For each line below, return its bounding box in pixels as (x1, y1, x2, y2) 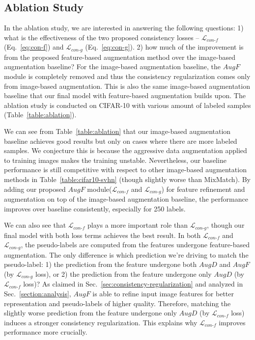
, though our (207, 220, 245, 230)
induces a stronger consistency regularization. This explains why (4, 317, 198, 327)
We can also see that (4, 220, 66, 230)
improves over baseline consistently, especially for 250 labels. (4, 203, 186, 213)
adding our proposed (4, 183, 66, 194)
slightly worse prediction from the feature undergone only (4, 308, 177, 318)
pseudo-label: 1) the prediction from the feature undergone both (4, 259, 197, 269)
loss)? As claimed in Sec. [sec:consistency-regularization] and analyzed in (23, 279, 243, 289)
